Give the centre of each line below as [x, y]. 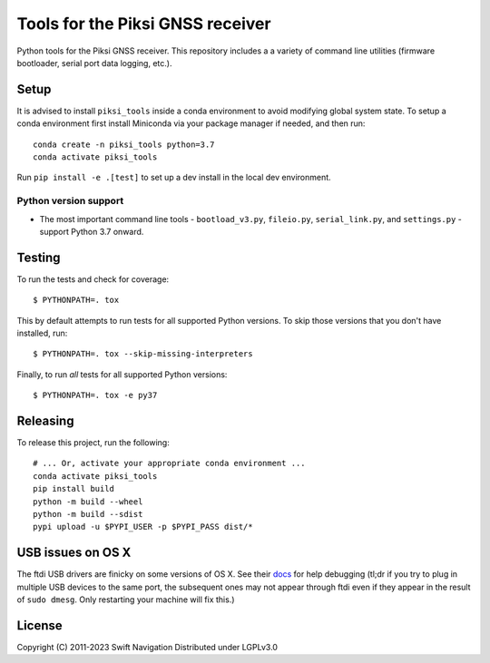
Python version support [70, 201]
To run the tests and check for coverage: [93, 279]
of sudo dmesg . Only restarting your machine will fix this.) [126, 600]
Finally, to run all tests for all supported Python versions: [122, 374]
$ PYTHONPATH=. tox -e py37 [95, 395]
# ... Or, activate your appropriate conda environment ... [169, 463]
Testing [39, 257]
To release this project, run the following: [93, 443]
